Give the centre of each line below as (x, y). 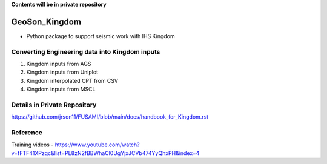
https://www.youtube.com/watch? (97, 145)
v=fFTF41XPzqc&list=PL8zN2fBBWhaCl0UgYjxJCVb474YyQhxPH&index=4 (105, 153)
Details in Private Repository (54, 105)
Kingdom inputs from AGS (59, 64)
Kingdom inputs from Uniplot (62, 72)
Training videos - (32, 145)
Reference (27, 133)
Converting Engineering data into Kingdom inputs (86, 51)
